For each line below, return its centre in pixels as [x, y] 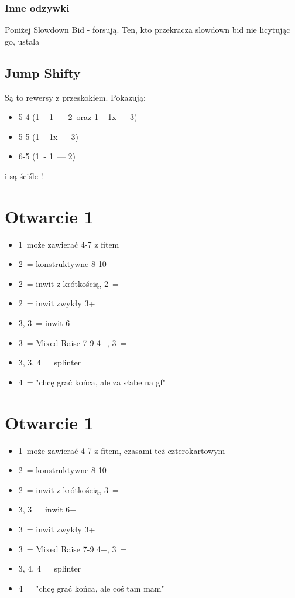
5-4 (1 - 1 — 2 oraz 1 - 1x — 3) [78, 117]
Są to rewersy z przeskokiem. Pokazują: [75, 97]
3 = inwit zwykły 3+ [57, 529]
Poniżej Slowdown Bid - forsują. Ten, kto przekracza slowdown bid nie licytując [147, 30]
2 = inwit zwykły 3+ [57, 303]
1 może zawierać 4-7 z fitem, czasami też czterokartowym [122, 450]
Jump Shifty [43, 72]
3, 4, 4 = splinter [50, 568]
